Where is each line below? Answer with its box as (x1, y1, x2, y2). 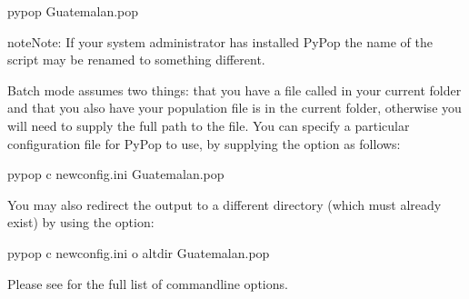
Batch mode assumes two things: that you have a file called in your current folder (7, 80, 462, 99)
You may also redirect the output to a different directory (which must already (7, 194, 442, 214)
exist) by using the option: (7, 213, 155, 232)
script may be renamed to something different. (7, 50, 265, 69)
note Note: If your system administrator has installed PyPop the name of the (7, 32, 433, 51)
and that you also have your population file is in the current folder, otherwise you (7, 98, 462, 117)
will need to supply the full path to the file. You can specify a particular (7, 115, 410, 135)
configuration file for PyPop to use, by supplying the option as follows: (7, 134, 401, 153)
